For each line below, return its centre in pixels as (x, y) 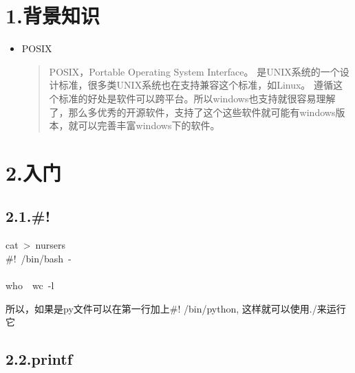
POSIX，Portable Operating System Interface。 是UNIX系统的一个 (194, 71)
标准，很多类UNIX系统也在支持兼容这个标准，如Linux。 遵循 (196, 85)
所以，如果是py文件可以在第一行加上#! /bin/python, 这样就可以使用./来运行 (176, 308)
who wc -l (30, 285)
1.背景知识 (53, 15)
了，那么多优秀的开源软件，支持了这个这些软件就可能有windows (192, 112)
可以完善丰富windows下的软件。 (149, 125)
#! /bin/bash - (39, 258)
